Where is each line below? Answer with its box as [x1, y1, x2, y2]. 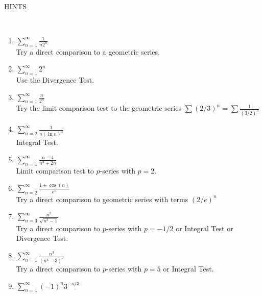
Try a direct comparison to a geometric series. [16, 46, 160, 57]
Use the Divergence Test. [16, 74, 94, 85]
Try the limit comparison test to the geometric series [16, 103, 181, 113]
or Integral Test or [176, 223, 233, 233]
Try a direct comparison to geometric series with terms [16, 193, 188, 204]
